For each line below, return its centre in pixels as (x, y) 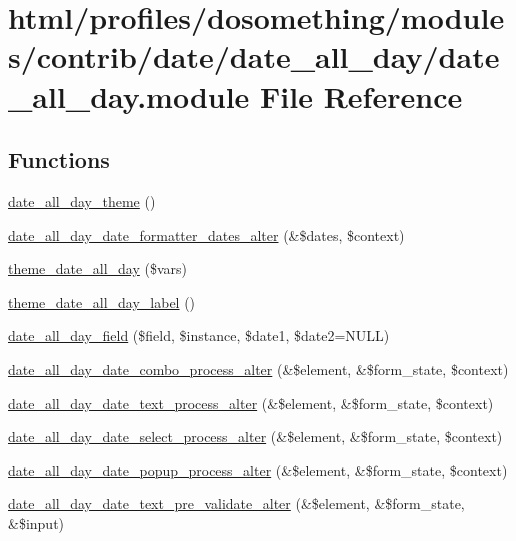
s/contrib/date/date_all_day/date (254, 56)
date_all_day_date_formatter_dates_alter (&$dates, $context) (206, 234)
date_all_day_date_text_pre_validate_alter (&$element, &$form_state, (236, 503)
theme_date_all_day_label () (102, 301)
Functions (59, 159)
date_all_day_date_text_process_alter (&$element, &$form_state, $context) (251, 402)
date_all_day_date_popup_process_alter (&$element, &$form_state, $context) (258, 469)
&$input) (36, 522)
